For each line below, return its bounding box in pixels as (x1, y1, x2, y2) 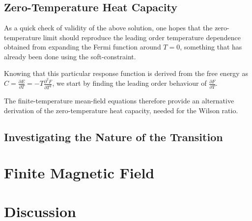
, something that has (180, 42, 242, 52)
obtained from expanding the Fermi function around (4, 42, 161, 52)
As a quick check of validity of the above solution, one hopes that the (4, 23, 213, 33)
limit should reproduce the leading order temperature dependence (43, 32, 241, 42)
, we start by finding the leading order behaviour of (52, 78, 207, 88)
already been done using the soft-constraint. (4, 51, 136, 61)
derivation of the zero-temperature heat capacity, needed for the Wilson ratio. (4, 105, 238, 115)
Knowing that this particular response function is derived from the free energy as (4, 68, 248, 78)
